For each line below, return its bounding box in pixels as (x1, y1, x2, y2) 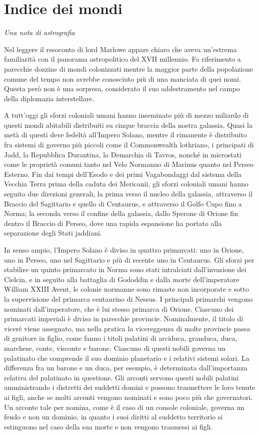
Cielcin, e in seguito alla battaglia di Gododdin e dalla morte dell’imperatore (4, 274, 239, 284)
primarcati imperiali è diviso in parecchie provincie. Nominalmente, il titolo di (4, 313, 243, 324)
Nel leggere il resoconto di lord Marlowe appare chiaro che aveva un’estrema (4, 44, 237, 54)
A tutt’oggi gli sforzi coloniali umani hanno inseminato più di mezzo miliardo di (4, 110, 249, 120)
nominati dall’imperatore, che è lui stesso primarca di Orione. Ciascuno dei (4, 303, 234, 314)
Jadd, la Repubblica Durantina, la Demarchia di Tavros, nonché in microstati (4, 149, 241, 159)
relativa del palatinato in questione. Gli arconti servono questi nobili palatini (4, 372, 239, 382)
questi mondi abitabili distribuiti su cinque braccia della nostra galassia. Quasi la (4, 119, 252, 130)
